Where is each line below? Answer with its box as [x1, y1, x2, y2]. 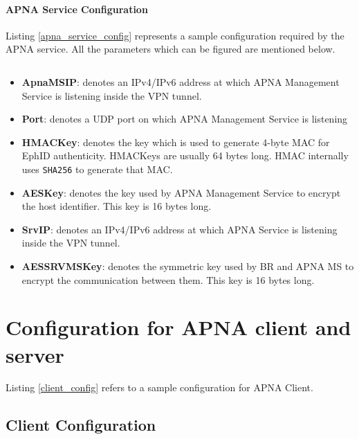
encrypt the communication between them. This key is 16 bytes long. [21, 272, 315, 287]
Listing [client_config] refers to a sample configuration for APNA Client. [6, 380, 313, 395]
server [6, 340, 64, 368]
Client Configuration [6, 414, 156, 436]
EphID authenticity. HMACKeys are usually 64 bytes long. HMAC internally [21, 148, 349, 163]
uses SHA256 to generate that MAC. [21, 161, 173, 176]
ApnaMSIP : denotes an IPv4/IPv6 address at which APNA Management [21, 74, 340, 89]
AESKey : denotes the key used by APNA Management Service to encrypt [21, 185, 341, 199]
